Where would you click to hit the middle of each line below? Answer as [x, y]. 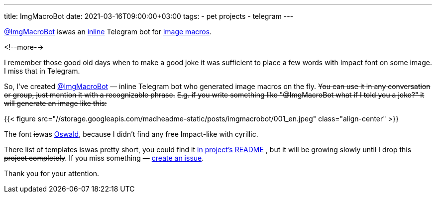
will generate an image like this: [55, 103]
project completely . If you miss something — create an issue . [104, 158]
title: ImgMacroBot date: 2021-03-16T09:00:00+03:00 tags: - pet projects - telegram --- [149, 16]
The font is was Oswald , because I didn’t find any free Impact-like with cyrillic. [131, 134]
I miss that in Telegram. [42, 71]
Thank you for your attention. [52, 173]
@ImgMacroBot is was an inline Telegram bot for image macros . [108, 32]
